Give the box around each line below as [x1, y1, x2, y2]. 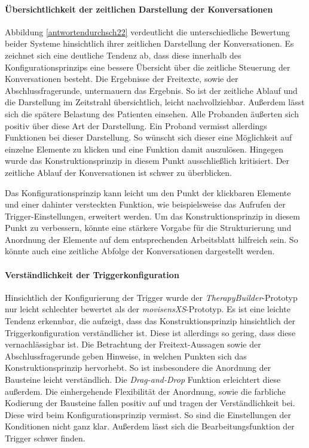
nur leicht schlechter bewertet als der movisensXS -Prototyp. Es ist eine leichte [5, 303, 290, 315]
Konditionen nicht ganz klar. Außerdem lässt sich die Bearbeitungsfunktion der [5, 420, 295, 432]
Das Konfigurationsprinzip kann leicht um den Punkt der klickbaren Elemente [5, 186, 291, 199]
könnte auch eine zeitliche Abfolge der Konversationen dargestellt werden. [5, 245, 275, 257]
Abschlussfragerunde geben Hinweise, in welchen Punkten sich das [5, 349, 247, 362]
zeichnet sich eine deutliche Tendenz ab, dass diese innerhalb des [5, 48, 241, 61]
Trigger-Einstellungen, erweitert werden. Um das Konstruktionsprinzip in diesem [5, 209, 300, 222]
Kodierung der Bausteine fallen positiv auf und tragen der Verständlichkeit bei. [5, 397, 295, 409]
